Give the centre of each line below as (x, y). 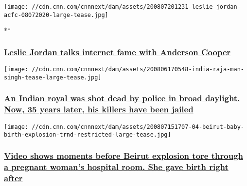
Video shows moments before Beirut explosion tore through (123, 155)
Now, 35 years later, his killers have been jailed (99, 109)
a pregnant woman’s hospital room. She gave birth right (116, 166)
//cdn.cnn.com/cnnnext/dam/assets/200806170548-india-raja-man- (138, 70)
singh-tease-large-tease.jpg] (53, 77)
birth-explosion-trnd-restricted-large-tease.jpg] (88, 135)
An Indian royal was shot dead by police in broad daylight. (122, 98)
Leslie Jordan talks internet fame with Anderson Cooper (117, 52)
